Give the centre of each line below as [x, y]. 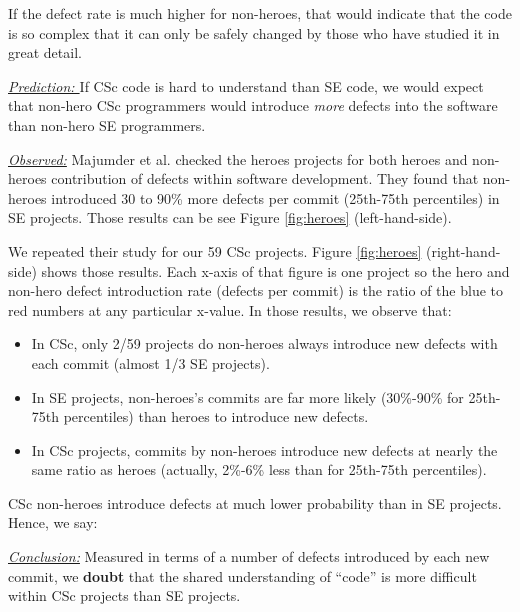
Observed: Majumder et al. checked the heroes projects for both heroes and [238, 158]
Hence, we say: [53, 522]
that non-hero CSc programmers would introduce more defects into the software [253, 105]
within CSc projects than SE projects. [124, 595]
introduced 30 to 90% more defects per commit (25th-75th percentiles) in [275, 197]
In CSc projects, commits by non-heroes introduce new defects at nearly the [264, 449]
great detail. [45, 52]
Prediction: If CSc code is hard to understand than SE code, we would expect [246, 85]
